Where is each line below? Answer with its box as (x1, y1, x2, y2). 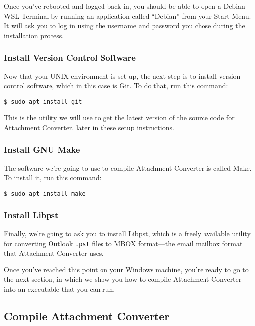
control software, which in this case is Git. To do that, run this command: (4, 80, 228, 91)
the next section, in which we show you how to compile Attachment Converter (4, 274, 242, 284)
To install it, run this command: (4, 172, 102, 183)
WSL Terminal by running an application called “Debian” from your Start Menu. (4, 10, 251, 21)
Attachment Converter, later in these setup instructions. (4, 122, 174, 132)
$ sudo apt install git (4, 98, 82, 105)
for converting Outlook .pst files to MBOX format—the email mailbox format (4, 238, 243, 248)
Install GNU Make (4, 143, 80, 155)
